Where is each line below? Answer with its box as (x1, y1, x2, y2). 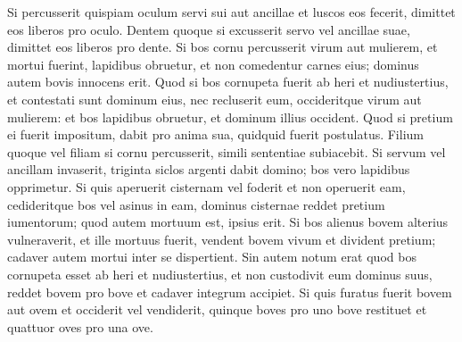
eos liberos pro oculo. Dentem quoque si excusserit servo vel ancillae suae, (7, 20, 410, 38)
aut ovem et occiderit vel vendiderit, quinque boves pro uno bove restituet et (7, 300, 427, 319)
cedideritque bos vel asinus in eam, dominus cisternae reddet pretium (7, 195, 385, 213)
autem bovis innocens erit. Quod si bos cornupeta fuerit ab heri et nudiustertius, (7, 72, 449, 91)
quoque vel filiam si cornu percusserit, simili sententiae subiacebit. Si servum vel (7, 142, 446, 161)
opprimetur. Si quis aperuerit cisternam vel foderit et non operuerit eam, (7, 177, 406, 196)
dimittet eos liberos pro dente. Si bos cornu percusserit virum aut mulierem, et (7, 38, 438, 56)
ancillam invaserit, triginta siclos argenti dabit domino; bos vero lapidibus (7, 160, 410, 179)
